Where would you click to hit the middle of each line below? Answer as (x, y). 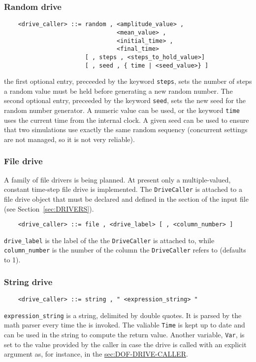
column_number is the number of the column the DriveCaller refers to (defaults (125, 250)
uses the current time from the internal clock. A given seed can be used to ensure (127, 120)
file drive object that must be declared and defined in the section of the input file (126, 199)
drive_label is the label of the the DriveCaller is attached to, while (109, 240)
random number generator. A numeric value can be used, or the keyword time (122, 110)
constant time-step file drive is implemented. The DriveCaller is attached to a (123, 189)
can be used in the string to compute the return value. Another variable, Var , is (124, 334)
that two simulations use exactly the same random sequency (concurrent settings (126, 129)
